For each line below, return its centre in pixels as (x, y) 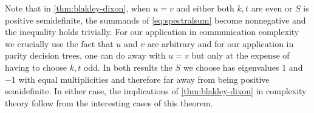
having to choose (36, 67)
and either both (205, 8)
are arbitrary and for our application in (220, 43)
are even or (272, 8)
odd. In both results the (128, 67)
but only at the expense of (241, 55)
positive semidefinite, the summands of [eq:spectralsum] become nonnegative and (155, 20)
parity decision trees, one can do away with (85, 55)
